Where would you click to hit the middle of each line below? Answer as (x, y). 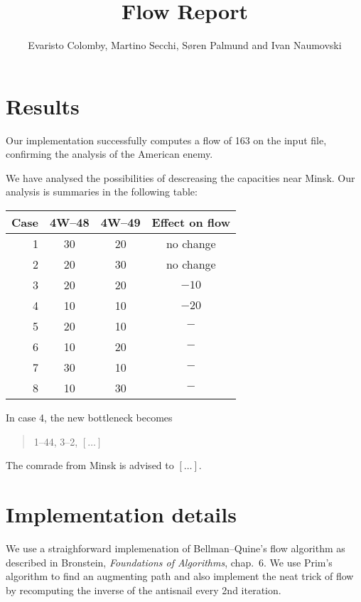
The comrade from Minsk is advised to (90, 465)
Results (43, 106)
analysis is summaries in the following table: (102, 192)
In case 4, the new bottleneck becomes (89, 418)
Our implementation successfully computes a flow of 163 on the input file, (166, 140)
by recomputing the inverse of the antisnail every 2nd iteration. (144, 590)
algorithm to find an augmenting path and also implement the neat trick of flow (180, 576)
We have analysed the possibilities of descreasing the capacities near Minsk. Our (180, 177)
